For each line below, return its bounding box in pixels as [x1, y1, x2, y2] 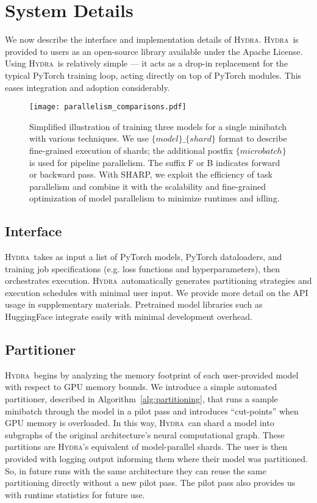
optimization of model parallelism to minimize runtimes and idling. [29, 192, 280, 204]
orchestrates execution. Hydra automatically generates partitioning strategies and [5, 274, 312, 287]
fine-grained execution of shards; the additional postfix [29, 143, 233, 156]
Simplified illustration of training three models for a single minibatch [29, 120, 287, 132]
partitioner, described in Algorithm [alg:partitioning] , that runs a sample [5, 393, 278, 405]
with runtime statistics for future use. [5, 488, 145, 501]
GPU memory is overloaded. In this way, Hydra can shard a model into [5, 416, 274, 429]
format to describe [218, 132, 287, 145]
